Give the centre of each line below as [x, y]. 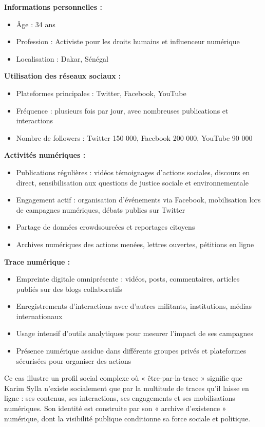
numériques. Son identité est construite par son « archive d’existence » [115, 408]
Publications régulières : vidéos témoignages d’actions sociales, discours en [133, 172]
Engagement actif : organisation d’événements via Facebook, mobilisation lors [138, 200]
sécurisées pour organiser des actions [74, 360]
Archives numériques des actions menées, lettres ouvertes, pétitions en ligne [135, 244]
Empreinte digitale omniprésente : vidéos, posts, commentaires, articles [128, 279]
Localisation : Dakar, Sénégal [62, 58]
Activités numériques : [45, 155]
